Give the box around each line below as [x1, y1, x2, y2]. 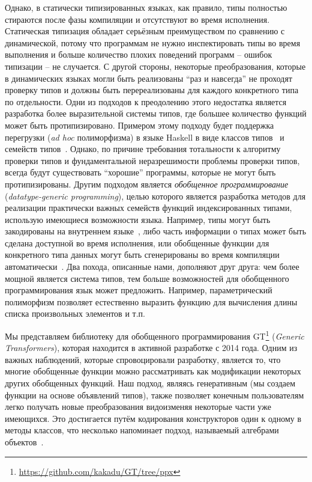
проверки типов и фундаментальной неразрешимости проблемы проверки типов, [5, 154, 300, 166]
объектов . [5, 436, 44, 448]
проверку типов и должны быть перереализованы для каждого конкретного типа [5, 84, 299, 96]
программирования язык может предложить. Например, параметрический [5, 284, 272, 296]
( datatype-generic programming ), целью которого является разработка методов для [5, 189, 306, 202]
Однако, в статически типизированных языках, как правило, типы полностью [5, 1, 287, 13]
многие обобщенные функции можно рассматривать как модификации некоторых [5, 365, 301, 377]
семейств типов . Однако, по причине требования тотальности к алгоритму [5, 142, 281, 155]
